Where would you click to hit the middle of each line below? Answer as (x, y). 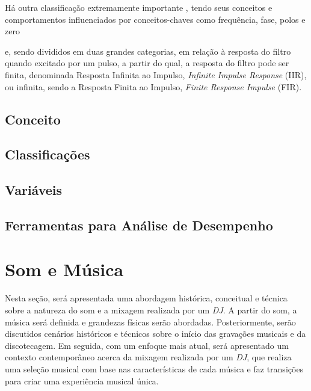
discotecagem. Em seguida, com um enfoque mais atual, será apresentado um (147, 345)
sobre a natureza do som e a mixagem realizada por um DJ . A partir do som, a (151, 310)
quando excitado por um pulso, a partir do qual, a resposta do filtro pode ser (147, 63)
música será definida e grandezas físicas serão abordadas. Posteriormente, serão (150, 322)
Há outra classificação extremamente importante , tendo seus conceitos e (139, 7)
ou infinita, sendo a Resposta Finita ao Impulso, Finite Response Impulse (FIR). (153, 86)
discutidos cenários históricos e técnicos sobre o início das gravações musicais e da (155, 334)
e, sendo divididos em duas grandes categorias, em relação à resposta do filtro (148, 51)
